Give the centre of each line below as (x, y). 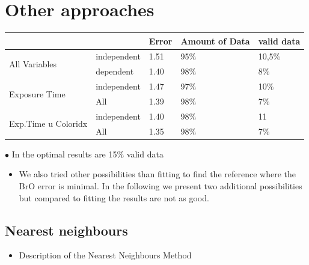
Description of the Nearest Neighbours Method (105, 255)
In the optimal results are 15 (64, 154)
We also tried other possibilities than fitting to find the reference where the (157, 174)
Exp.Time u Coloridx (48, 123)
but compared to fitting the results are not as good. (114, 197)
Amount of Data (215, 41)
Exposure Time (37, 93)
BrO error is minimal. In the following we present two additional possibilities (161, 185)
